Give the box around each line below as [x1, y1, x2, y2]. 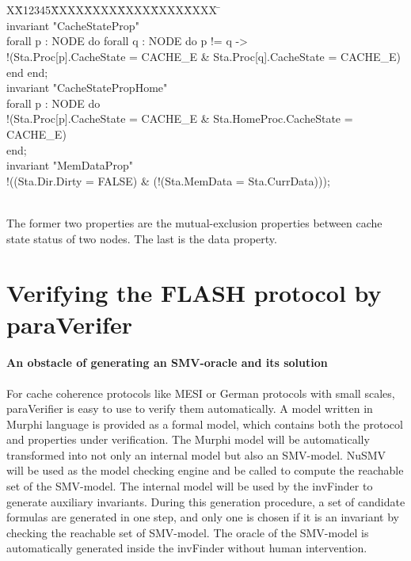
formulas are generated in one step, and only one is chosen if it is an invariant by [6, 509, 399, 525]
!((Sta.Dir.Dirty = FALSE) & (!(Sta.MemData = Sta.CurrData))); [6, 172, 330, 189]
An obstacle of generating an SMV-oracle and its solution [6, 354, 328, 371]
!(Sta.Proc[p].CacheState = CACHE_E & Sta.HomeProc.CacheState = [6, 110, 353, 127]
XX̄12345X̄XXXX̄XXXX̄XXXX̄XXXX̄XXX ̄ [6, 2, 221, 18]
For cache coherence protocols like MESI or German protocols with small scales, [6, 384, 395, 401]
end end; [6, 63, 48, 80]
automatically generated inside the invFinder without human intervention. [6, 540, 367, 556]
